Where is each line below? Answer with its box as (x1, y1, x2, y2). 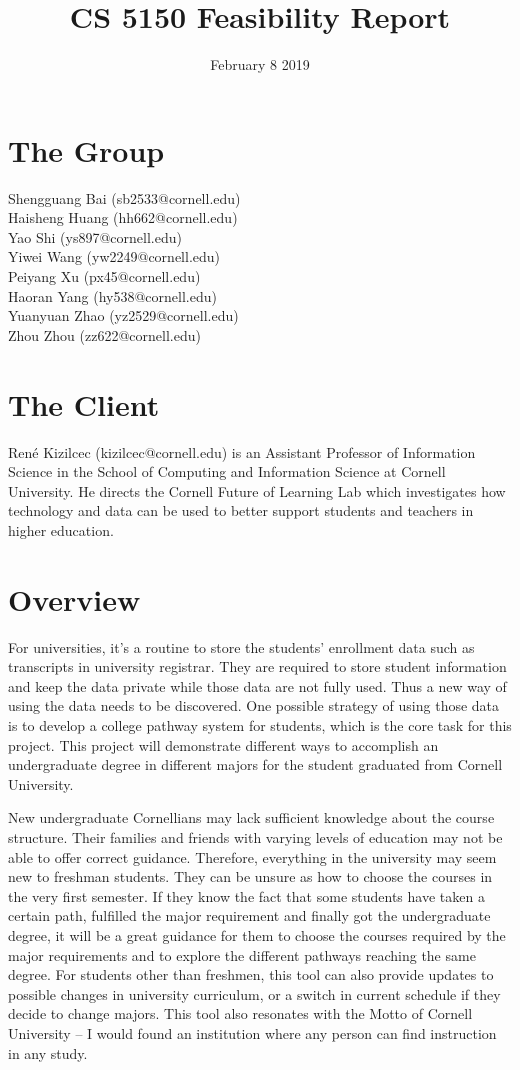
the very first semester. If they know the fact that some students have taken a (8, 885, 485, 906)
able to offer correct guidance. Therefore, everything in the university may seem (8, 846, 497, 867)
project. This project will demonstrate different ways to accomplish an (8, 734, 439, 755)
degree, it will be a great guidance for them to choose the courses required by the (8, 924, 506, 945)
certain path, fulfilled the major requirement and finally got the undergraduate (8, 905, 491, 926)
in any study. (8, 1042, 88, 1063)
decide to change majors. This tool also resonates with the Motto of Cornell (8, 1003, 473, 1024)
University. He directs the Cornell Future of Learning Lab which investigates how (8, 480, 506, 501)
